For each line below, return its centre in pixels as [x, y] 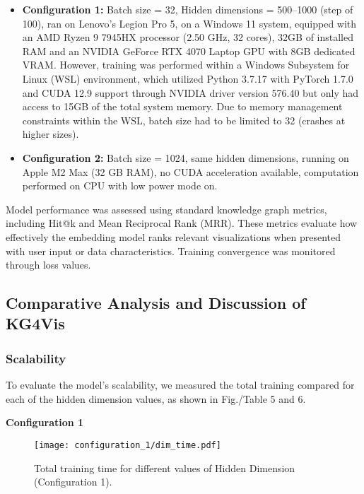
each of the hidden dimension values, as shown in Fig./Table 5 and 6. [156, 398]
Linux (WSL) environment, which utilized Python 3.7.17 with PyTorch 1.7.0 [188, 78]
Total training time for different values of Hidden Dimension [165, 467]
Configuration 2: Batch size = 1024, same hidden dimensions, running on [186, 157]
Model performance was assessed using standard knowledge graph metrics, [166, 209]
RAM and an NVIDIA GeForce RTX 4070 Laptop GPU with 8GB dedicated [189, 51]
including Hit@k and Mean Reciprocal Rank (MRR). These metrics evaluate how [182, 223]
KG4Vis [35, 323]
